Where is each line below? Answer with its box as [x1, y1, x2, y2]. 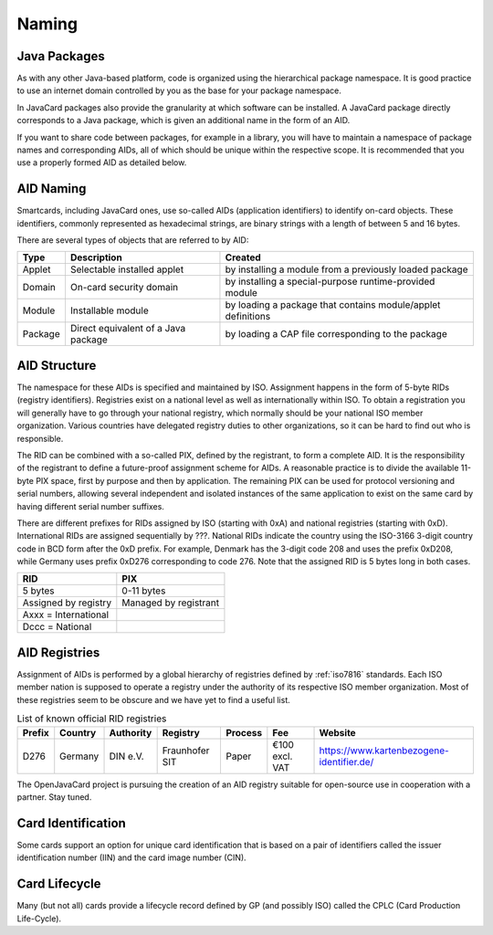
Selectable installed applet [69, 263, 184, 276]
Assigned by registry [22, 596, 112, 609]
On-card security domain [69, 281, 179, 294]
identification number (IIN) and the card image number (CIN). [16, 852, 246, 863]
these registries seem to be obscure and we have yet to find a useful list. [16, 694, 291, 705]
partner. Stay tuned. [16, 791, 92, 803]
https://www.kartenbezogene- [319, 744, 449, 757]
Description [69, 251, 122, 264]
